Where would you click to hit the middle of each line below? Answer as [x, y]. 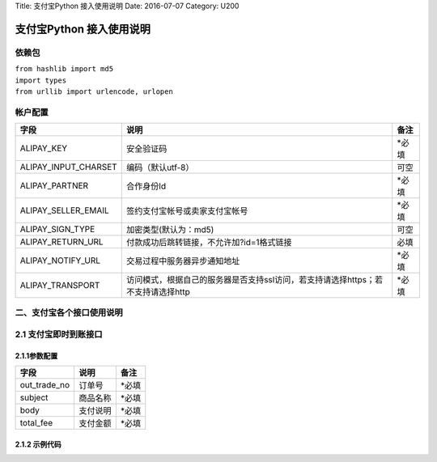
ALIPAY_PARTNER [54, 186]
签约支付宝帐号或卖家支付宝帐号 [187, 211]
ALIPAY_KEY [44, 148]
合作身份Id [146, 186]
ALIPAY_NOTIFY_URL [60, 261]
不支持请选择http [158, 292]
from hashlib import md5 [64, 69]
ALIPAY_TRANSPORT [60, 286]
